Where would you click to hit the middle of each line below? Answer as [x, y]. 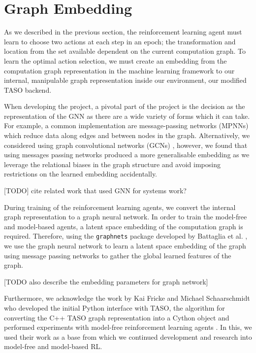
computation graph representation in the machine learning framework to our [119, 70]
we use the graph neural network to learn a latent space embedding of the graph [125, 246]
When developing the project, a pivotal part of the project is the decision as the [125, 106]
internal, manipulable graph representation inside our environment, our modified [125, 80]
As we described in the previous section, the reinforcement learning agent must [123, 32]
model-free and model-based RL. [53, 346]
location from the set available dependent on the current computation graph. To [125, 51]
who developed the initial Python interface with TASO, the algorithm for [114, 308]
